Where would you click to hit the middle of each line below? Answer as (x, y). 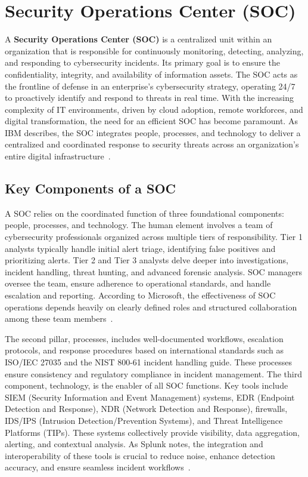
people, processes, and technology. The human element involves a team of (139, 225)
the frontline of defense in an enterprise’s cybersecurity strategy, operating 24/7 (150, 86)
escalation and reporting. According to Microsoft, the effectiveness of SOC (140, 295)
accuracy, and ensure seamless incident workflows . (98, 467)
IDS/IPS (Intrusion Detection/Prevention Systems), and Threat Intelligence (144, 420)
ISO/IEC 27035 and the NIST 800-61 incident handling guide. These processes (148, 361)
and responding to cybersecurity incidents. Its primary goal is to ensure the (142, 62)
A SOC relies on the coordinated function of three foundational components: (144, 213)
